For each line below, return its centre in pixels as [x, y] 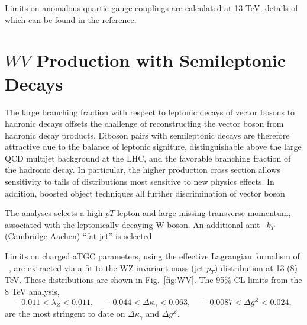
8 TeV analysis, [32, 292]
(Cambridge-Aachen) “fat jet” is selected [78, 236]
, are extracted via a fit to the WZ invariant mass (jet [106, 267]
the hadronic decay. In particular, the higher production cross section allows [143, 170]
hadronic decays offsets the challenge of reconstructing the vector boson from [144, 123]
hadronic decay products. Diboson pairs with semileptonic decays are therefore [147, 135]
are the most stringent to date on [65, 313]
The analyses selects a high [54, 213]
